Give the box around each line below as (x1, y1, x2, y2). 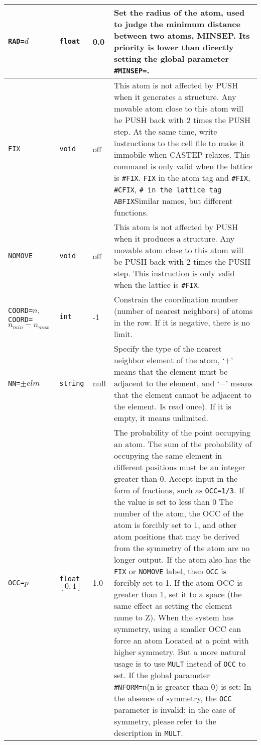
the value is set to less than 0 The (113, 496, 233, 507)
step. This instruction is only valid (113, 267, 235, 279)
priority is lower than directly (113, 41, 234, 53)
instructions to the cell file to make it (113, 137, 245, 149)
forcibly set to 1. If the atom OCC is (113, 577, 243, 588)
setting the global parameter (113, 53, 229, 64)
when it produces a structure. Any (113, 233, 235, 244)
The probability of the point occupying (113, 427, 251, 438)
